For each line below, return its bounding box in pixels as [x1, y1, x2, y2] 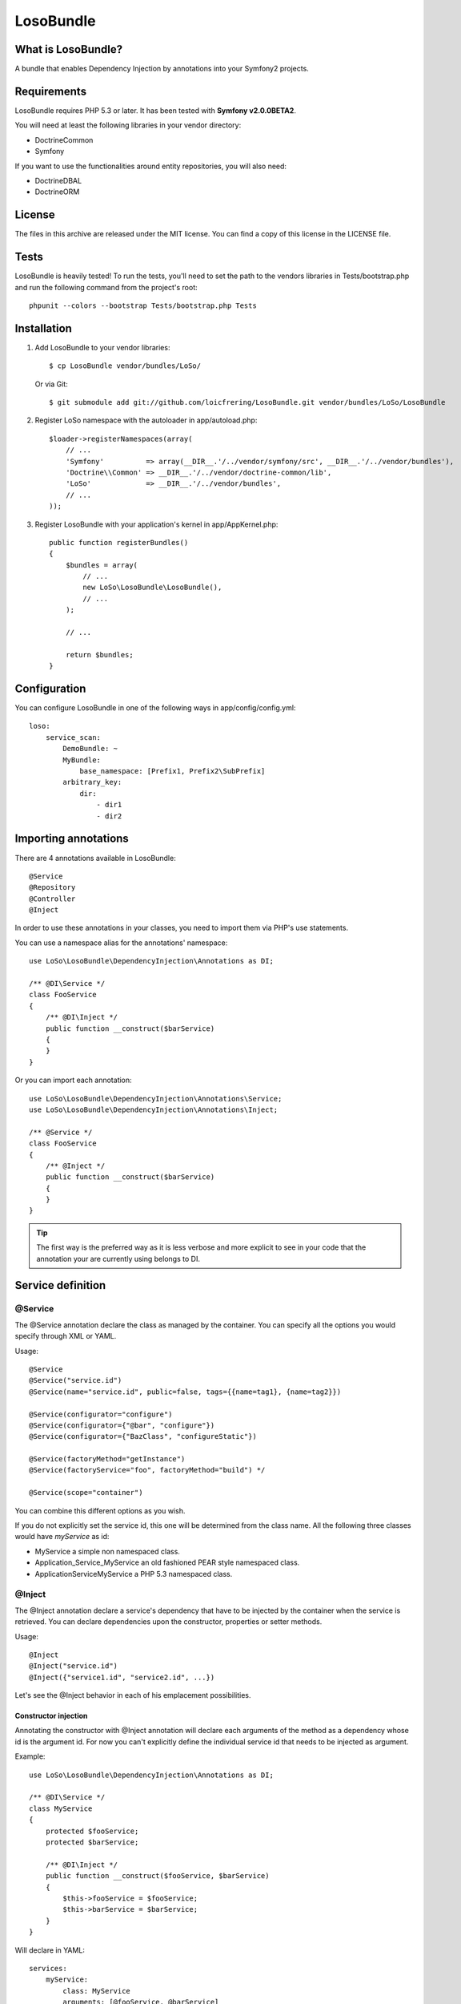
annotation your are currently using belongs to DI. [36, 1254, 200, 1263]
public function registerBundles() [49, 538, 189, 547]
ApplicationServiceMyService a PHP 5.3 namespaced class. [34, 1569, 233, 1578]
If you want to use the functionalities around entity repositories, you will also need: [14, 161, 287, 171]
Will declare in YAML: [14, 1945, 86, 1955]
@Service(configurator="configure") [29, 1409, 173, 1419]
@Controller [29, 894, 76, 903]
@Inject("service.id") [29, 1662, 118, 1671]
